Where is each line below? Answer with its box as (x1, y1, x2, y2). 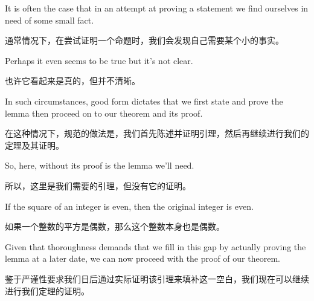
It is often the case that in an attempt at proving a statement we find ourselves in (5, 2, 309, 14)
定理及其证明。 (5, 138, 64, 151)
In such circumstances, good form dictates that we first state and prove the (5, 94, 283, 107)
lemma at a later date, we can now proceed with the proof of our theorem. (5, 252, 280, 265)
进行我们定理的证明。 (5, 284, 89, 297)
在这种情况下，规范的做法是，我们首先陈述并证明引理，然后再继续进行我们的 (5, 127, 309, 140)
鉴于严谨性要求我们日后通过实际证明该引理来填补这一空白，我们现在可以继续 (5, 272, 309, 285)
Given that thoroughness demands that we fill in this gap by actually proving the (5, 240, 306, 253)
